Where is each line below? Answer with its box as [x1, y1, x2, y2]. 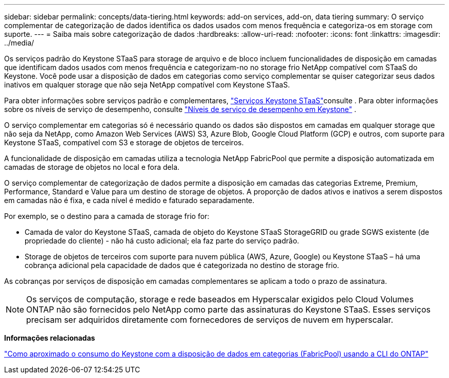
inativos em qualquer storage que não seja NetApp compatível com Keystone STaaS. [4, 80, 290, 89]
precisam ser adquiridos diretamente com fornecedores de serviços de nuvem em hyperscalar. [26, 315, 394, 325]
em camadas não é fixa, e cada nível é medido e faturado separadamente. [4, 196, 255, 205]
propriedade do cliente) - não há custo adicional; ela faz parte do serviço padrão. [25, 236, 299, 245]
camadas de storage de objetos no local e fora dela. [4, 163, 180, 171]
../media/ [4, 38, 34, 47]
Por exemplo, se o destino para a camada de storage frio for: [4, 212, 210, 220]
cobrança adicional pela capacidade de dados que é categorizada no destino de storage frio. [25, 261, 339, 270]
